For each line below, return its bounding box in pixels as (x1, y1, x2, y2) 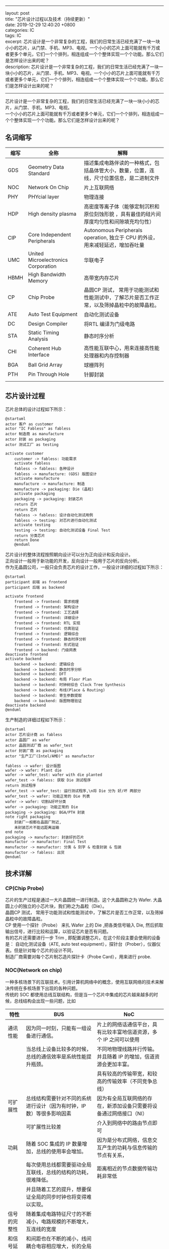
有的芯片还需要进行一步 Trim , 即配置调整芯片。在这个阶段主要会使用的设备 (5, 935, 161, 941)
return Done (14, 537, 39, 542)
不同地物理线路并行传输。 (97, 1045, 157, 1052)
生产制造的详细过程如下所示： (5, 716, 67, 723)
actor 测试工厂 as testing (5, 442, 59, 447)
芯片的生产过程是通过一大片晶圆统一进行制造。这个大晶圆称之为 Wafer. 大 (5, 897, 158, 903)
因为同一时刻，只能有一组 (26, 1025, 87, 1032)
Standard (28, 170, 50, 177)
